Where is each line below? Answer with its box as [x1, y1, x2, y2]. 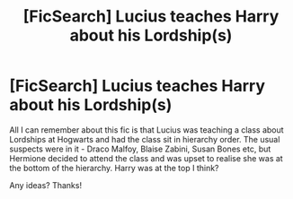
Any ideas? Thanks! [9, 179, 83, 190]
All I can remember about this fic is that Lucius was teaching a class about [9, 124, 285, 135]
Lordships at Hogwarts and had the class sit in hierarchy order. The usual [9, 134, 280, 144]
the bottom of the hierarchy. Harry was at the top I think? [9, 162, 219, 173]
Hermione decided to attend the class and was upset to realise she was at [9, 152, 283, 163]
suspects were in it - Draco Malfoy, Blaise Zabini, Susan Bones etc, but [9, 143, 271, 154]
